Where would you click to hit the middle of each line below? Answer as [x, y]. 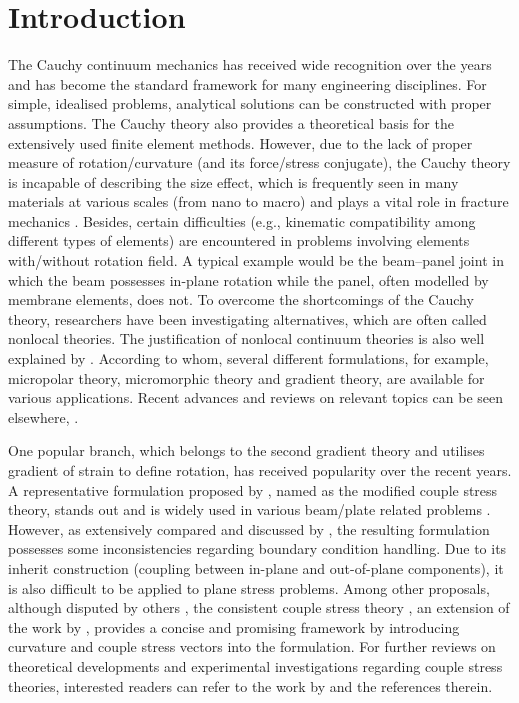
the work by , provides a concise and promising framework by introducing [234, 626]
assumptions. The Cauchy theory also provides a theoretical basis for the [231, 122]
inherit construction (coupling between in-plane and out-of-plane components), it [256, 567]
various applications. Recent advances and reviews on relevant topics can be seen [256, 397]
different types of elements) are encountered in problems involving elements [239, 240]
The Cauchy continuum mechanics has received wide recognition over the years [250, 64]
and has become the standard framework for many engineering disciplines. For [247, 83]
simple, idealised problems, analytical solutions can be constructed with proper [250, 103]
